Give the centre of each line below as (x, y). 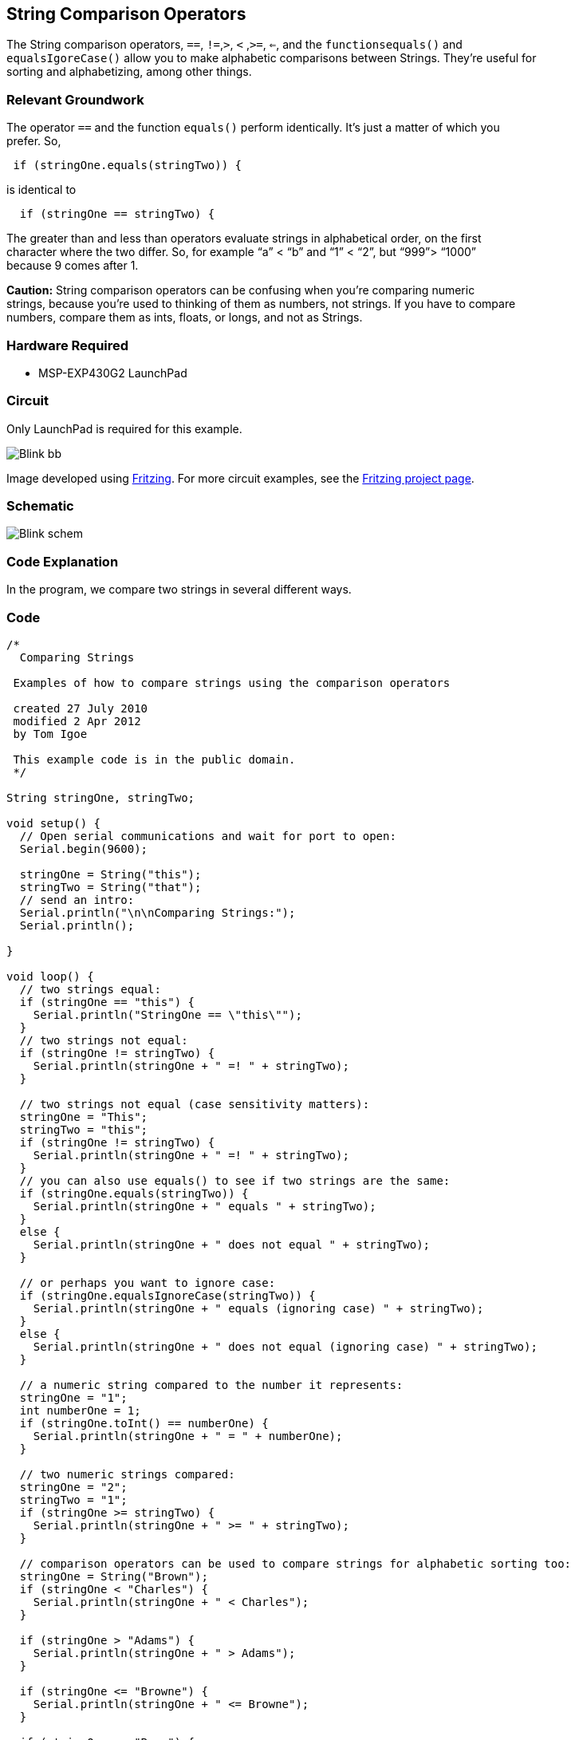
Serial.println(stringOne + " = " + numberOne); (188, 1436)
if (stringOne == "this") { (107, 1002)
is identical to (41, 190)
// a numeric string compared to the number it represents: (211, 1385)
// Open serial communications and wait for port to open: (208, 836)
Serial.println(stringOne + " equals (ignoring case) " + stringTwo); (258, 1308)
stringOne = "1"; (73, 1397)
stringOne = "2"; (73, 1487)
